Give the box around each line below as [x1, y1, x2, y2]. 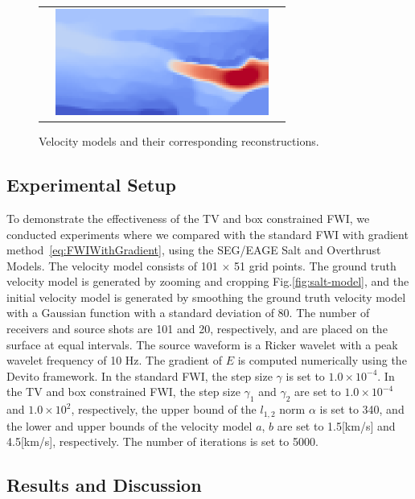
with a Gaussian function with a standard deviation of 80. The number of [6, 304, 370, 321]
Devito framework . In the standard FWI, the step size [6, 367, 273, 384]
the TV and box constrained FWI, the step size [6, 383, 240, 400]
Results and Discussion [6, 472, 202, 497]
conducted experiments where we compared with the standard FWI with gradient [6, 225, 409, 242]
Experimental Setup [6, 172, 176, 197]
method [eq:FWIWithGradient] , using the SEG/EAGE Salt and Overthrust [6, 241, 381, 258]
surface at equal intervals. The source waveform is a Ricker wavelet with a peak [6, 336, 398, 353]
